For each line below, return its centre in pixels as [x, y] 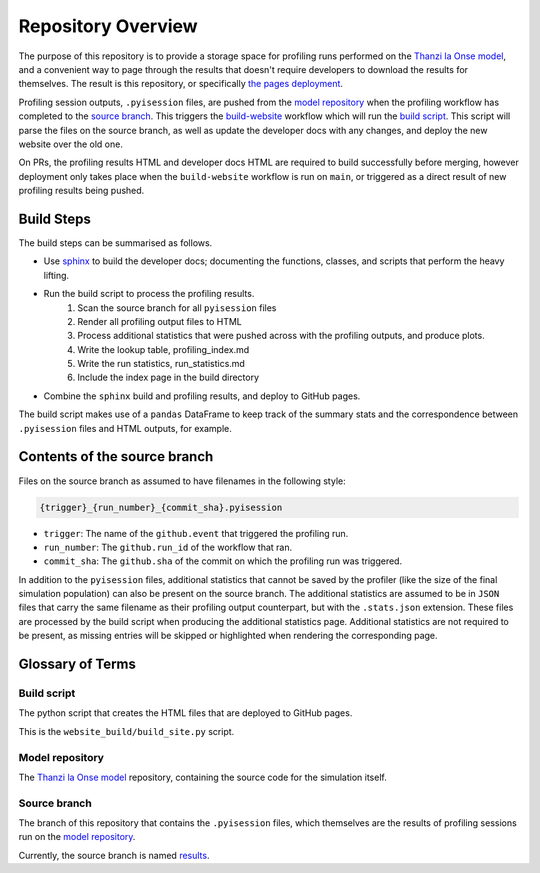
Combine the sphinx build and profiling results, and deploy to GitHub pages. [202, 396]
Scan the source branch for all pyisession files [177, 307]
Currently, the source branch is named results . [114, 855]
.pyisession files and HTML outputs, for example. [125, 428]
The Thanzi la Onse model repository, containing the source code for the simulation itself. [202, 777]
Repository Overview [108, 26]
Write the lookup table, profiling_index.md [163, 349]
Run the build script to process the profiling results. [149, 294]
